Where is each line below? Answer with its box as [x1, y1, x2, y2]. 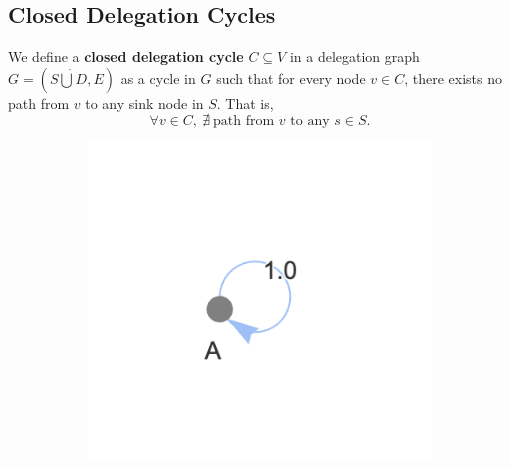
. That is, [216, 92, 274, 113]
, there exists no [404, 67, 502, 88]
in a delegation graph [289, 46, 420, 67]
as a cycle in [120, 67, 196, 88]
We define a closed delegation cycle [8, 46, 244, 67]
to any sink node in [85, 92, 204, 113]
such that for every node [216, 67, 366, 88]
